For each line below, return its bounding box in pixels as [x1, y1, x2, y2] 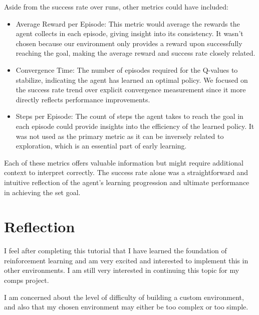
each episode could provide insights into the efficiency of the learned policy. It [16, 120, 254, 131]
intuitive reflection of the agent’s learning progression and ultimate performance [4, 177, 249, 187]
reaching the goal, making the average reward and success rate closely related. [16, 48, 255, 58]
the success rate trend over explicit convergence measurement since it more [16, 84, 246, 95]
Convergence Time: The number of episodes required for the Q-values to [16, 64, 238, 75]
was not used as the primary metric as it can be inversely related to [16, 130, 224, 141]
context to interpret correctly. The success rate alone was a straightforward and [4, 167, 248, 178]
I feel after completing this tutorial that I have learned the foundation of [4, 245, 227, 256]
